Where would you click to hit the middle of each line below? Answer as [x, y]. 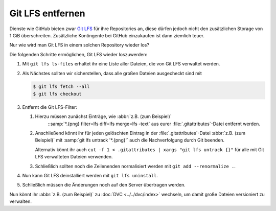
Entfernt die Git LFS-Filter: [50, 107]
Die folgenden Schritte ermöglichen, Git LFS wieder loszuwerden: [78, 54]
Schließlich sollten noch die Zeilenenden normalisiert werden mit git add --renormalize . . [135, 166]
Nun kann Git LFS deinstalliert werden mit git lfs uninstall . [90, 175]
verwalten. [20, 201]
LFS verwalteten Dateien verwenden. [74, 157]
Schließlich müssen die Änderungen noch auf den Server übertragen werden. [104, 185]
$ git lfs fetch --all [61, 87]
